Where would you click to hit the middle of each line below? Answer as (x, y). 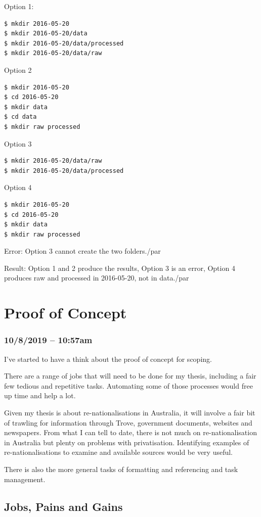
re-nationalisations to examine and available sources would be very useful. (119, 452)
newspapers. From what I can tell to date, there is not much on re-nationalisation (130, 432)
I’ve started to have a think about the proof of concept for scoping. (108, 359)
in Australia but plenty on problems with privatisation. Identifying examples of (127, 442)
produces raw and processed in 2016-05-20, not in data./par (97, 278)
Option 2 (18, 69)
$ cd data (20, 117)
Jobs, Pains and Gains (63, 506)
